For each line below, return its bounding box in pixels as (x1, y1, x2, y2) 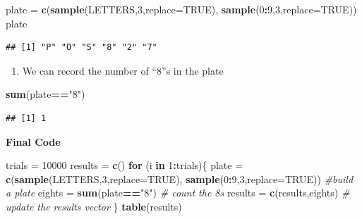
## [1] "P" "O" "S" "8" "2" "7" (6, 42, 157, 53)
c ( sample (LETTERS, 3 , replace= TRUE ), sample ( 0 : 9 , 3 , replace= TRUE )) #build (6, 171, 354, 186)
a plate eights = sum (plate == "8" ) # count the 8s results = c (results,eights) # (6, 185, 350, 200)
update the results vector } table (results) (6, 199, 182, 213)
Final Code (6, 134, 61, 149)
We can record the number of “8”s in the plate (22, 63, 224, 77)
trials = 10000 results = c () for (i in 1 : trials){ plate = (6, 158, 243, 173)
